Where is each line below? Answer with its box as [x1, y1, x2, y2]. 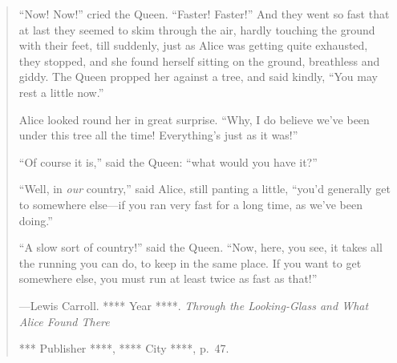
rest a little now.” [18, 83, 104, 100]
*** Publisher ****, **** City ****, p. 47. [18, 340, 229, 357]
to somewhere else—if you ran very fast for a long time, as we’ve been [18, 196, 363, 212]
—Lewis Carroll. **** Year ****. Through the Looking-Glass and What [18, 296, 369, 313]
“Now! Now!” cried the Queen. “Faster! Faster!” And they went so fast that [18, 6, 390, 22]
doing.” [18, 212, 53, 228]
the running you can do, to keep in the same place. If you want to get [18, 254, 362, 271]
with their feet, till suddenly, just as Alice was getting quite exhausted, [18, 37, 368, 54]
